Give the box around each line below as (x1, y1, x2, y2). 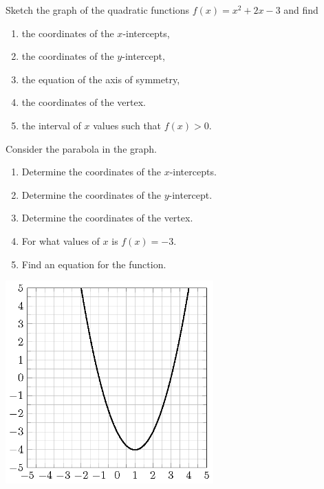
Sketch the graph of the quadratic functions (6, 3, 189, 17)
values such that (93, 118, 162, 132)
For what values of (21, 233, 100, 248)
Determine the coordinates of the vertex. (21, 210, 193, 225)
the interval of (21, 118, 81, 132)
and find (283, 3, 318, 17)
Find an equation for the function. (21, 257, 166, 271)
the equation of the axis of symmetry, (21, 72, 180, 86)
